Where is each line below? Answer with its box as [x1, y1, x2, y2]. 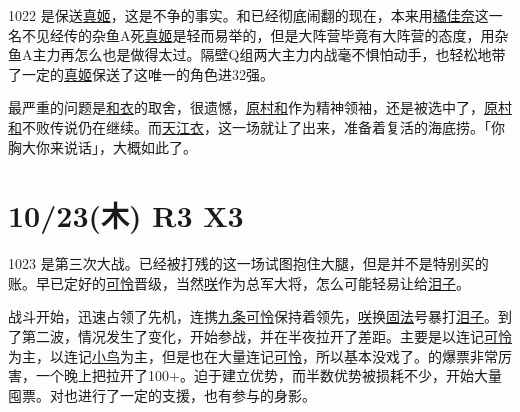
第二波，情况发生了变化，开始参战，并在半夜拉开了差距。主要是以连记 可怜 [21, 326, 512, 347]
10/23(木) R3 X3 [8, 195, 244, 236]
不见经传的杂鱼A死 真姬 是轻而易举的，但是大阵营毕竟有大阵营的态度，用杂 [21, 24, 509, 45]
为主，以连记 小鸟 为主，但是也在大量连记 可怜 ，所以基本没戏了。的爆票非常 [8, 345, 498, 366]
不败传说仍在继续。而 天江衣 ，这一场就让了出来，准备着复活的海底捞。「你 [22, 116, 505, 137]
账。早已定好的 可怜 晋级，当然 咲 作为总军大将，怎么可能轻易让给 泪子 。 [8, 272, 470, 293]
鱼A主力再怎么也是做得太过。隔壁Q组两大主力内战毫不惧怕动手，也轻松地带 [8, 44, 506, 65]
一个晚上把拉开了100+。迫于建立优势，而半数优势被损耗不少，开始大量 [35, 365, 502, 386]
